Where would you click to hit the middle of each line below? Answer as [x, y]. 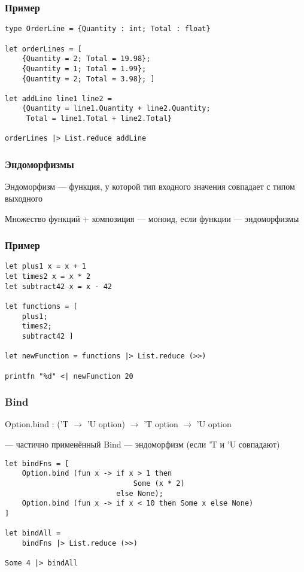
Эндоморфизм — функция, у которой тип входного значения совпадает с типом [150, 186]
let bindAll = [33, 533]
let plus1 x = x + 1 [46, 267]
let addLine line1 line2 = [58, 98]
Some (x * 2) [159, 483]
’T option [161, 424]
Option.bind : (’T [37, 424]
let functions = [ [41, 306]
